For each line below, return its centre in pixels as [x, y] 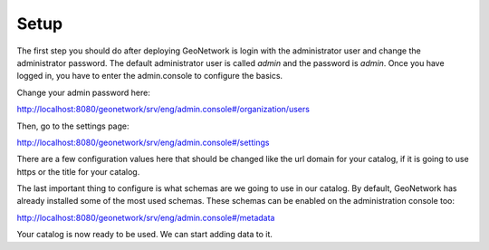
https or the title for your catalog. [78, 171]
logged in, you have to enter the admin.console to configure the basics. [150, 76]
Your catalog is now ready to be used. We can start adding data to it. [145, 235]
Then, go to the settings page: [73, 126]
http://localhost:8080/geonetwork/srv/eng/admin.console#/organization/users [163, 110]
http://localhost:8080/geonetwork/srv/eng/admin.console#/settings [143, 142]
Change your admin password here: [84, 92]
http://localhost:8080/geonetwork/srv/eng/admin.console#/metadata [146, 217]
